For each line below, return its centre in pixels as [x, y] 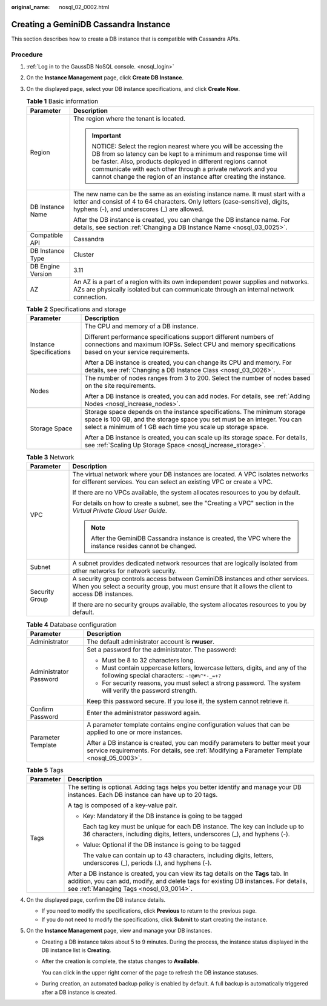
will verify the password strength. [150, 690]
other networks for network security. [124, 571]
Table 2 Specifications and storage [76, 309]
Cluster [84, 255]
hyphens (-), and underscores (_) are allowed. [139, 209]
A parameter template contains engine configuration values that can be [188, 724]
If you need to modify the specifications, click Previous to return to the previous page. [149, 911]
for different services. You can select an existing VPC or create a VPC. [172, 482]
